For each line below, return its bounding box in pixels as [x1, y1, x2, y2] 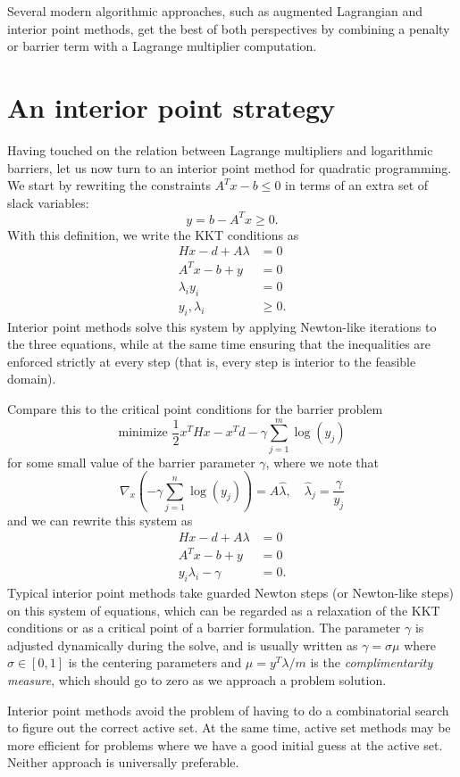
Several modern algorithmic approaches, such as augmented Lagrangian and [7, 2, 422, 20]
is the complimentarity [310, 653, 433, 672]
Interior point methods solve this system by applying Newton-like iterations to [7, 317, 437, 335]
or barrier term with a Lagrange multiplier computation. [7, 37, 317, 55]
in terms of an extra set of [285, 176, 429, 194]
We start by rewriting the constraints [7, 176, 211, 194]
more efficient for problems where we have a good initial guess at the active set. [7, 735, 443, 754]
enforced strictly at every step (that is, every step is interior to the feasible [7, 351, 416, 370]
